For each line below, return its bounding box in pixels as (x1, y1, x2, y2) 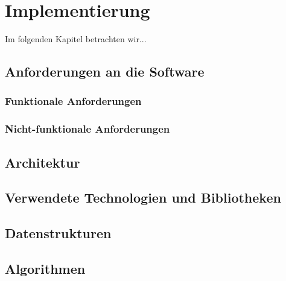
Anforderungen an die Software (5, 62, 205, 81)
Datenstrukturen (5, 224, 112, 242)
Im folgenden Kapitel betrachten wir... (5, 33, 147, 45)
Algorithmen (5, 259, 86, 277)
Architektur (5, 153, 80, 171)
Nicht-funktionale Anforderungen (5, 121, 170, 136)
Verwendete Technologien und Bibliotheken (5, 188, 281, 207)
